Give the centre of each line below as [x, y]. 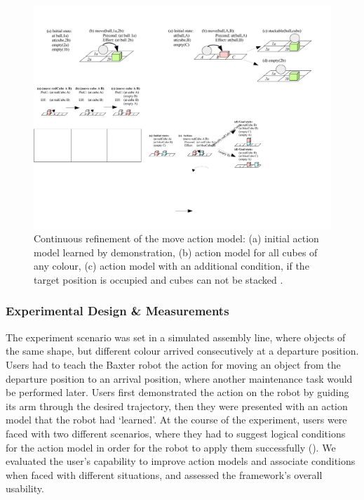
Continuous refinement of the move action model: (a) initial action [176, 238]
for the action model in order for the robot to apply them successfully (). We [171, 447]
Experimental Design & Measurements [117, 311]
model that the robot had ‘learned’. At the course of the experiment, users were [176, 420]
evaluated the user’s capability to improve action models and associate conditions [181, 461]
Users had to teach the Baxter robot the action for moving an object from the [173, 364]
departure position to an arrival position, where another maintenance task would [179, 378]
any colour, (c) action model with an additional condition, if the [171, 266]
